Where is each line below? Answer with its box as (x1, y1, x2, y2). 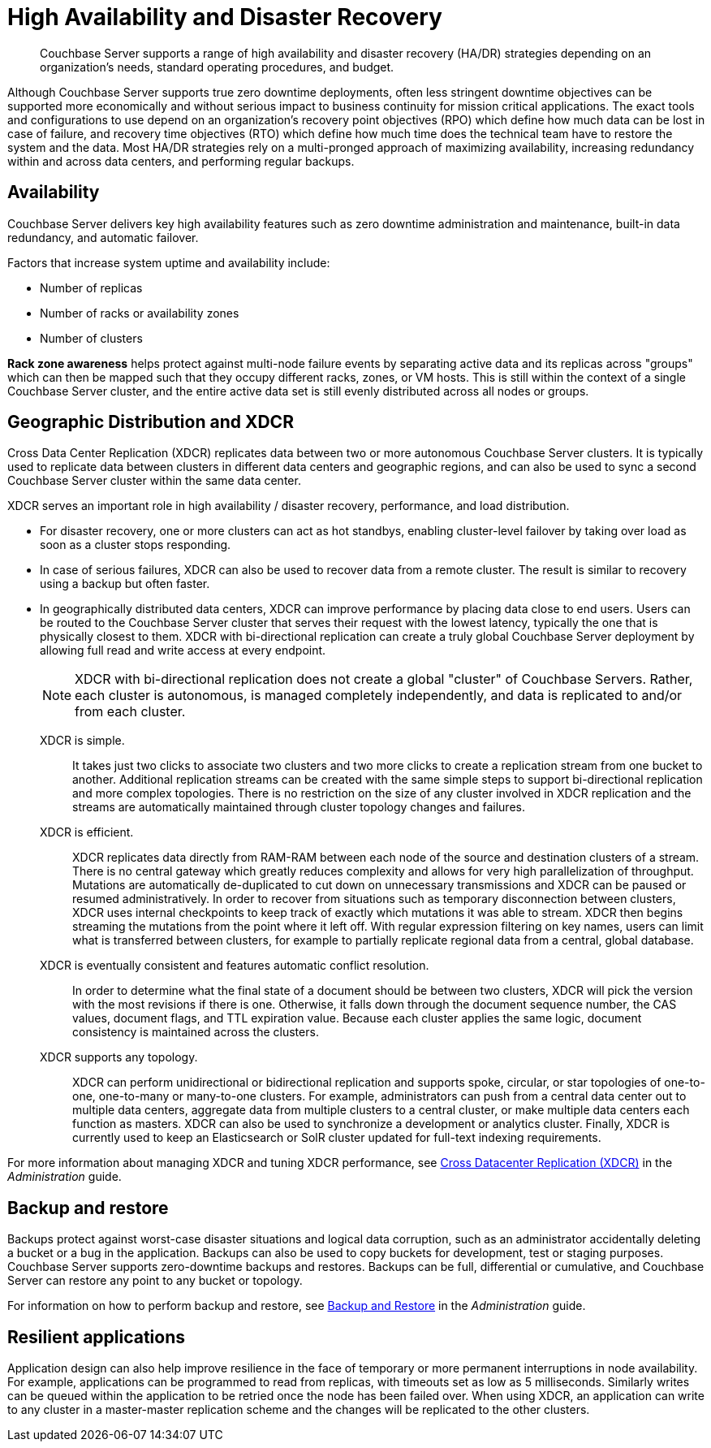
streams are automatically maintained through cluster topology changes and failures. (72, 800, 525, 815)
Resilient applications (7, 1326, 186, 1347)
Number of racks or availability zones (40, 305, 239, 320)
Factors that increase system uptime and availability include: (7, 255, 330, 270)
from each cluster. (75, 703, 186, 720)
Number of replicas (40, 280, 143, 295)
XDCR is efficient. (40, 825, 134, 840)
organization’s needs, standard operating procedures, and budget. (40, 59, 394, 74)
